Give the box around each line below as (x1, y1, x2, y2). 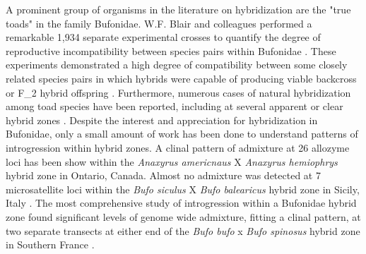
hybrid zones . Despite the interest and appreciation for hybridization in (6, 112, 318, 127)
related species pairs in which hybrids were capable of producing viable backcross (6, 71, 357, 85)
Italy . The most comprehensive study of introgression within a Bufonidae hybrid (6, 195, 357, 210)
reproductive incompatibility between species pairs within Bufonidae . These (6, 43, 336, 58)
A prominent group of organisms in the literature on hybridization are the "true (6, 2, 351, 16)
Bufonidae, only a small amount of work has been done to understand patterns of (6, 126, 358, 141)
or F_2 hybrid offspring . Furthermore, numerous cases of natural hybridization (6, 85, 351, 99)
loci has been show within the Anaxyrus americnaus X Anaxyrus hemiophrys (6, 154, 338, 169)
